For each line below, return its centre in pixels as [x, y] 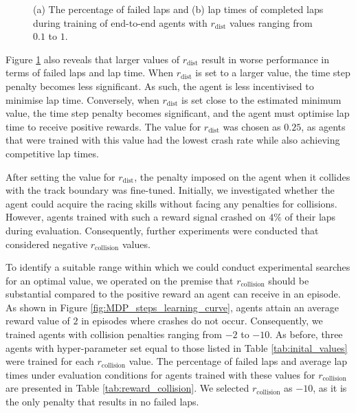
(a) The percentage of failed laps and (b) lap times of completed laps [178, 9]
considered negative [47, 244]
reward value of [38, 321]
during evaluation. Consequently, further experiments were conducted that [162, 230]
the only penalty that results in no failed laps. [102, 402]
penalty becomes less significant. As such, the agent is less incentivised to [160, 86]
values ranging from [271, 22]
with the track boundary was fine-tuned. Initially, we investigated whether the [170, 190]
